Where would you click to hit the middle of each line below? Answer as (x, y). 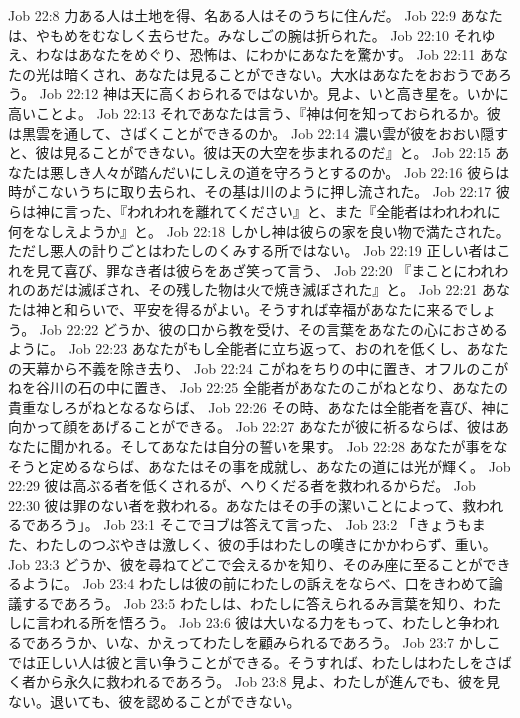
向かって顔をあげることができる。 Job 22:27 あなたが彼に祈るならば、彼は (251, 426)
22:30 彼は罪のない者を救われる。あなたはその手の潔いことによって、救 (242, 504)
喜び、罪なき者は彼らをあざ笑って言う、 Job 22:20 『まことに (265, 269)
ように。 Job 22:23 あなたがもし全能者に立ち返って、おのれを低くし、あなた (258, 348)
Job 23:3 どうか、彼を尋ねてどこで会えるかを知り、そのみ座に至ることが (245, 563)
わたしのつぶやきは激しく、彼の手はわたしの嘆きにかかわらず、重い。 (266, 544)
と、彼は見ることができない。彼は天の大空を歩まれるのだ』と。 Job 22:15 (249, 152)
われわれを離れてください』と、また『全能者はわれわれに (313, 210)
